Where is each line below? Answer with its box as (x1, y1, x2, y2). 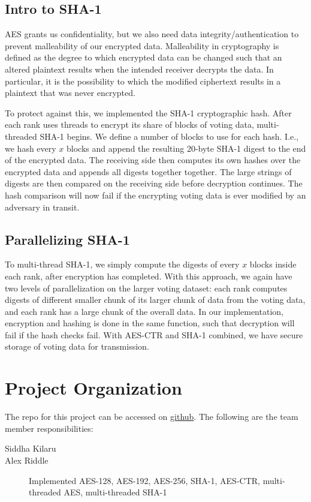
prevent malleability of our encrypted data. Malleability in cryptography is (5, 39, 279, 52)
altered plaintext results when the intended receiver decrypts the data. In (5, 62, 274, 75)
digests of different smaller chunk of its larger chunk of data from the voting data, (5, 293, 306, 306)
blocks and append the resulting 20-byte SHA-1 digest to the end (67, 142, 306, 154)
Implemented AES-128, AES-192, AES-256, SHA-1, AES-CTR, (29, 474, 260, 486)
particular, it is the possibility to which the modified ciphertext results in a (5, 74, 281, 87)
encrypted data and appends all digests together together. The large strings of (5, 165, 292, 178)
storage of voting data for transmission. (5, 340, 149, 353)
